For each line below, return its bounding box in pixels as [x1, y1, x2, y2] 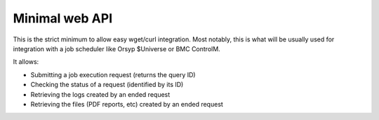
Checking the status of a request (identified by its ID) [30, 81, 184, 89]
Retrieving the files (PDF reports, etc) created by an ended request [30, 100, 224, 108]
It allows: [13, 58, 39, 66]
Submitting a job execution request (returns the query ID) [30, 70, 196, 79]
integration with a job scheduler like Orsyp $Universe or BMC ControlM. [13, 44, 220, 53]
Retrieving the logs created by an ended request [30, 90, 171, 98]
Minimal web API [13, 11, 113, 26]
